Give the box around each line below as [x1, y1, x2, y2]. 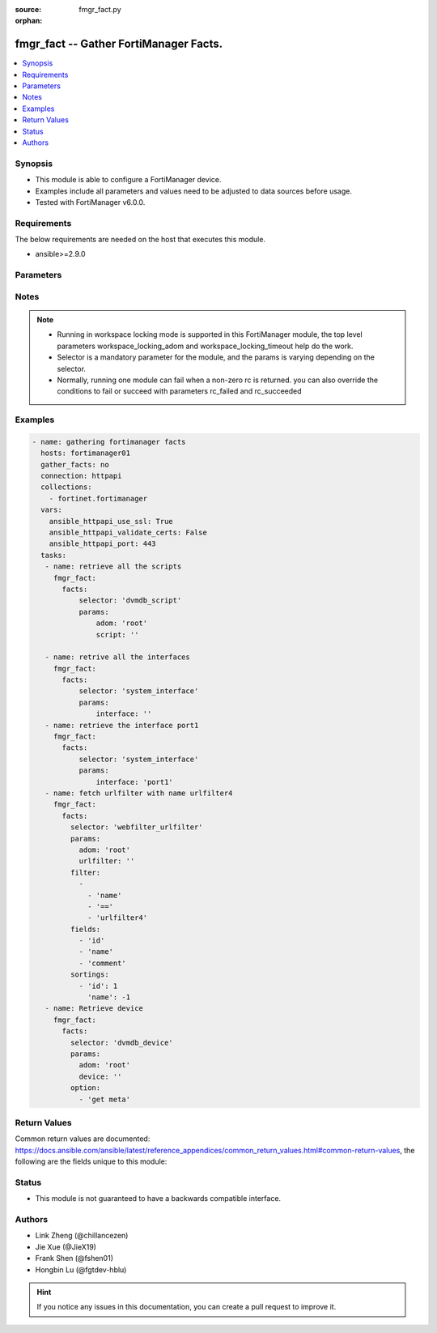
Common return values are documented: [15, 1134, 151, 1143]
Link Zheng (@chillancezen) [35, 1231, 129, 1241]
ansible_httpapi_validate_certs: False [49, 528, 208, 538]
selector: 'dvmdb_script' [78, 596, 182, 605]
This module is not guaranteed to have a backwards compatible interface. [35, 1194, 282, 1203]
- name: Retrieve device [45, 1004, 143, 1013]
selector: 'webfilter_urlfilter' [70, 823, 203, 832]
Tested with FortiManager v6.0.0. [35, 197, 146, 207]
